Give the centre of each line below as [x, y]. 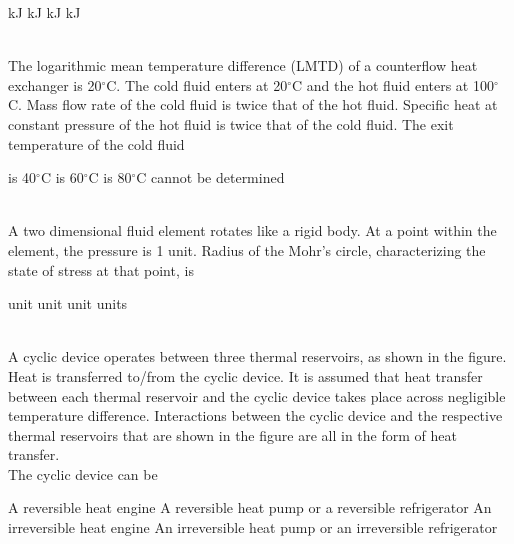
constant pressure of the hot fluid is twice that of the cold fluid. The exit [231, 123]
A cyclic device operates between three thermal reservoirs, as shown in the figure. [257, 356]
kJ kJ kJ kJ [44, 12]
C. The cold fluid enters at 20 [197, 84]
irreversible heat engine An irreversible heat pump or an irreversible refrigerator [253, 527]
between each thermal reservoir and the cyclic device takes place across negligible [257, 395]
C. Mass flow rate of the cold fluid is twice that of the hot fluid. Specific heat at [253, 104]
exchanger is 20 [55, 84]
